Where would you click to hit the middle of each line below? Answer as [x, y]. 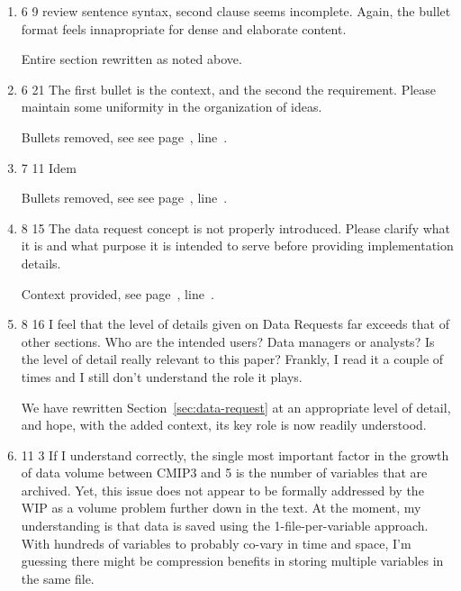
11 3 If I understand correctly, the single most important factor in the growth [235, 455]
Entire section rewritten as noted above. [131, 59]
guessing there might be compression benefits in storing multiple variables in [232, 561]
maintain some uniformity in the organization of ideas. [172, 107]
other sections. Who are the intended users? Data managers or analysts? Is [228, 341]
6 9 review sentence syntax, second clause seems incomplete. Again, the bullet [236, 11]
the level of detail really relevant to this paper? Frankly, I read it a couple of [232, 359]
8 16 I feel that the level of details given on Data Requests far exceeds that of [235, 324]
